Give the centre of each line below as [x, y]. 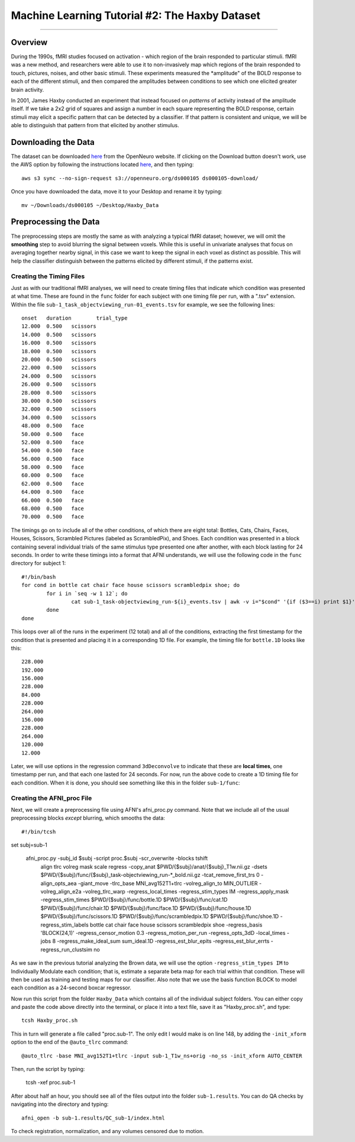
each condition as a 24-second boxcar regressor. [71, 988]
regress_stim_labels [64, 925]
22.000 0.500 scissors [59, 368]
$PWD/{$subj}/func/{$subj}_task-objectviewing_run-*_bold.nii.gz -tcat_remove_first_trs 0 [150, 875]
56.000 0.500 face [53, 459]
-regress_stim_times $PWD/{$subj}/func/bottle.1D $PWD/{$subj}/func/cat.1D [134, 900]
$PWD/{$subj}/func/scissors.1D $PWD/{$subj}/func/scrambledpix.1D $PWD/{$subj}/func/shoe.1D [160, 917]
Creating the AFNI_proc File [51, 798]
